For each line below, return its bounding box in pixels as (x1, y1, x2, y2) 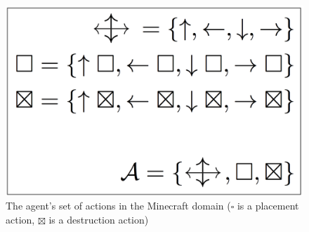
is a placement (237, 198, 299, 213)
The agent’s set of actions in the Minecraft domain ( (6, 198, 231, 213)
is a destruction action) (48, 212, 149, 226)
